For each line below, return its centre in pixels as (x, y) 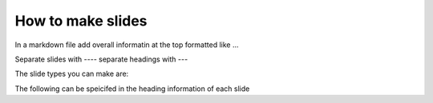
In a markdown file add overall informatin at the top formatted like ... (127, 45)
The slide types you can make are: (72, 74)
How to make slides (81, 21)
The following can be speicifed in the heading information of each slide (132, 89)
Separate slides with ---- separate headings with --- (101, 59)
